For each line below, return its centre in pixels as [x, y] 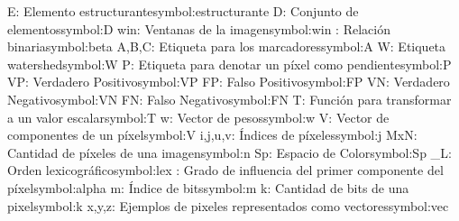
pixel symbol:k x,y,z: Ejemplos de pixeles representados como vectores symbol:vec [228, 205]
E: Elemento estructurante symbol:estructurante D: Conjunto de [183, 11]
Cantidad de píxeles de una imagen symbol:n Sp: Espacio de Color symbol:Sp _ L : [229, 152]
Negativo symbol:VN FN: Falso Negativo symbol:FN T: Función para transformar [229, 99]
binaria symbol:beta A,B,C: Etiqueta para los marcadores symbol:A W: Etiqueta [227, 46]
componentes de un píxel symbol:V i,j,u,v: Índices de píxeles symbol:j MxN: [212, 135]
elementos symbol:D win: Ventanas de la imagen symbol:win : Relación [199, 28]
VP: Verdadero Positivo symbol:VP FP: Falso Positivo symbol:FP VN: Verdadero [229, 82]
